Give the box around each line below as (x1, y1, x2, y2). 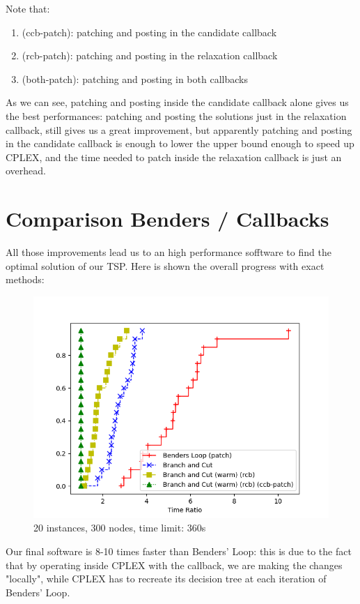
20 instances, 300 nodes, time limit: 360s (33, 520, 206, 535)
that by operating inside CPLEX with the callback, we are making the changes (6, 557, 343, 572)
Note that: (6, 1, 50, 15)
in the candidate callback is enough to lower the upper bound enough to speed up (6, 136, 354, 151)
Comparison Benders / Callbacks (6, 204, 329, 233)
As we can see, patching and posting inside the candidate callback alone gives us (6, 95, 349, 110)
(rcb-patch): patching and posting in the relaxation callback (22, 48, 278, 63)
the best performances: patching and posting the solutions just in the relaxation (6, 108, 347, 123)
